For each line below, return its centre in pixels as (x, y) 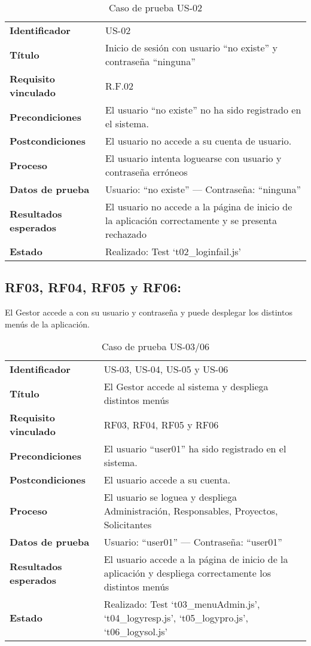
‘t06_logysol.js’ (136, 632)
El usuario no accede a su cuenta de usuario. (198, 141)
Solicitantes (128, 525)
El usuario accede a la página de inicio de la (196, 559)
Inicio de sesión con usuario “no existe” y (191, 48)
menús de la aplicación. (48, 324)
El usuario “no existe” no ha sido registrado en (203, 110)
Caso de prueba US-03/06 (155, 347)
